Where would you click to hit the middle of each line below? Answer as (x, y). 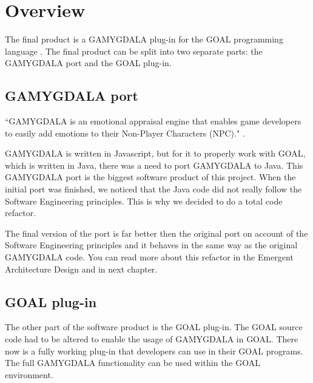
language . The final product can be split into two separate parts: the (134, 51)
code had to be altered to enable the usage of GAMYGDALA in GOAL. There (152, 339)
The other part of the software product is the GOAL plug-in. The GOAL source (154, 327)
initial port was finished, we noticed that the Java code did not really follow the (153, 189)
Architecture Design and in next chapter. (81, 269)
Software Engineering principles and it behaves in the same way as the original (151, 245)
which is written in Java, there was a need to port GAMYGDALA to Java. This (154, 165)
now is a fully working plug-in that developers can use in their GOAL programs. (154, 351)
